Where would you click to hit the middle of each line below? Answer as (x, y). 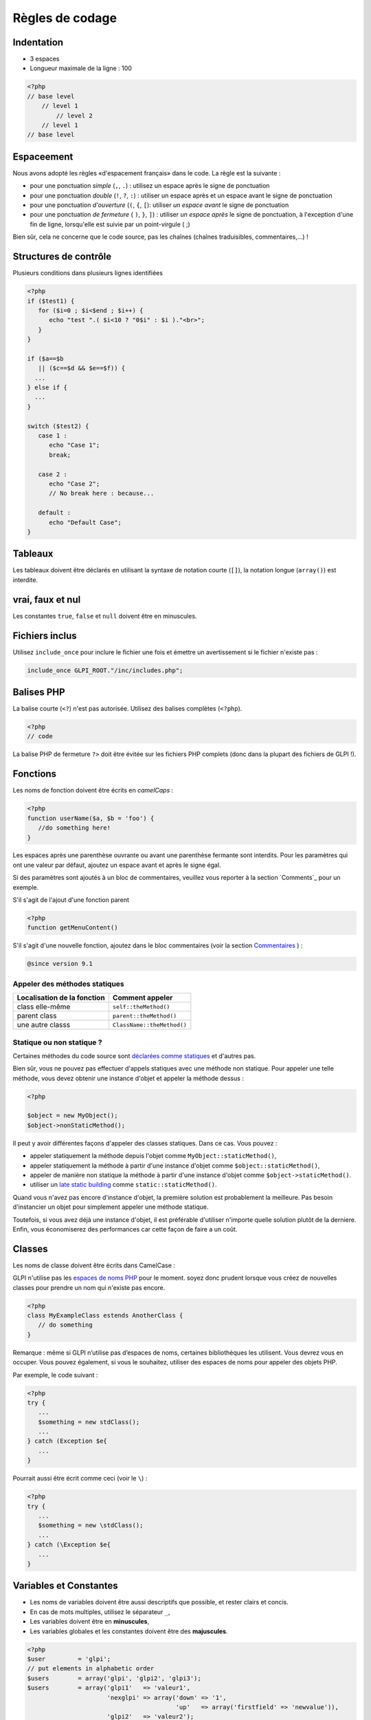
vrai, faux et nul (47, 600)
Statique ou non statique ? (57, 1042)
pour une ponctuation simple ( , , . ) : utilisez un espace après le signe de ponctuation (150, 186)
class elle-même (44, 1007)
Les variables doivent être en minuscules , (90, 1622)
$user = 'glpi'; (69, 1659)
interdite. (25, 580)
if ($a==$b (45, 358)
